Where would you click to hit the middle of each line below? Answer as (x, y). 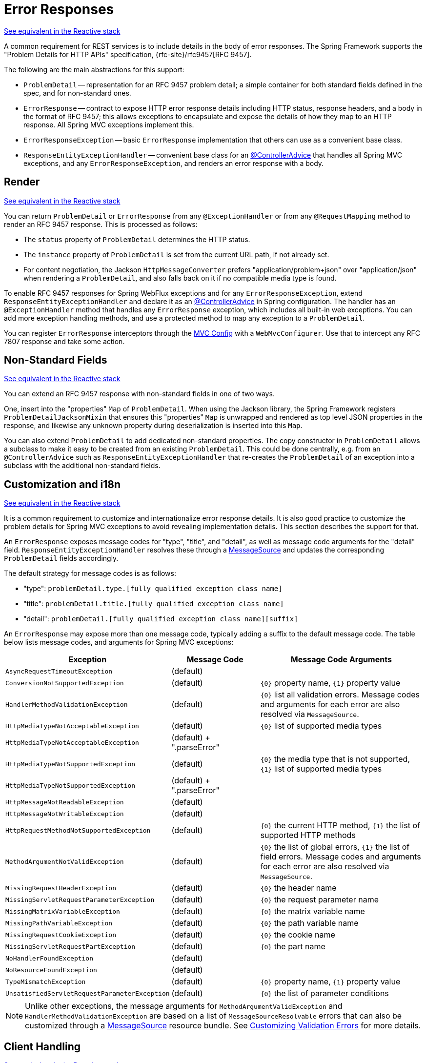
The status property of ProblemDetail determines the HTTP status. (137, 239)
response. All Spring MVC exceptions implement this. (109, 124)
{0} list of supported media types (321, 726)
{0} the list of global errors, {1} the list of (335, 847)
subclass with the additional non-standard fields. (82, 466)
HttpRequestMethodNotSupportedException (78, 830)
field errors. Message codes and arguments (341, 857)
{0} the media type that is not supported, (335, 759)
